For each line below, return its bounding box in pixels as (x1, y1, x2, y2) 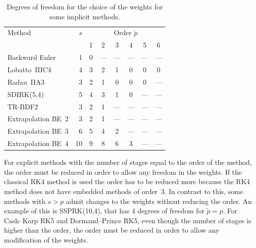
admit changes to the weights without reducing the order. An (66, 196, 252, 206)
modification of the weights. (4, 234, 88, 245)
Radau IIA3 (7, 76, 45, 87)
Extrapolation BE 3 (7, 126, 69, 136)
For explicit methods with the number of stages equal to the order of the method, (4, 157, 252, 167)
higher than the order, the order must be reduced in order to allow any (4, 225, 219, 235)
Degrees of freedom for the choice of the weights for (6, 1, 163, 11)
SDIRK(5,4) (7, 89, 44, 99)
